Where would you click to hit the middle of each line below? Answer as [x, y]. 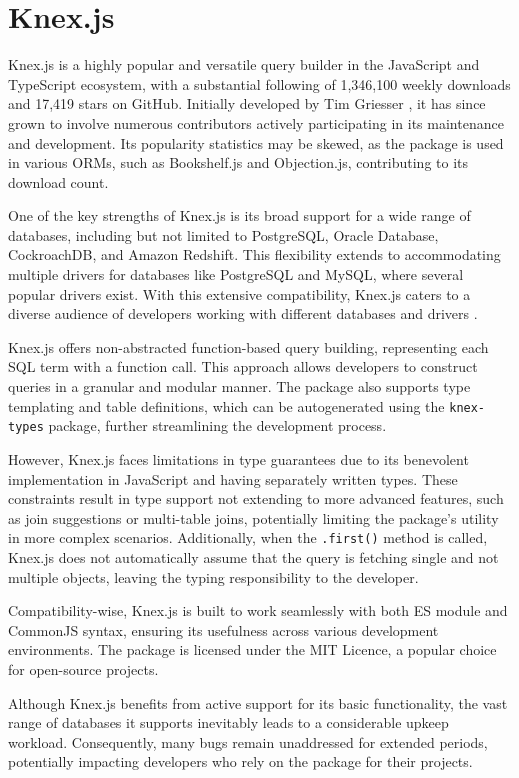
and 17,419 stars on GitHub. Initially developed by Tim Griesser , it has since [247, 103]
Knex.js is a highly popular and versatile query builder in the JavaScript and [244, 64]
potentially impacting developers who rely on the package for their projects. [240, 761]
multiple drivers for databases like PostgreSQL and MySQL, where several [236, 274]
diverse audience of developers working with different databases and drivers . [243, 313]
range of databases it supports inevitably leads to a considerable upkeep [228, 722]
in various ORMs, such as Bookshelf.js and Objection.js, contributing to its [238, 162]
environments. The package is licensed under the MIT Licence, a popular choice [252, 649]
